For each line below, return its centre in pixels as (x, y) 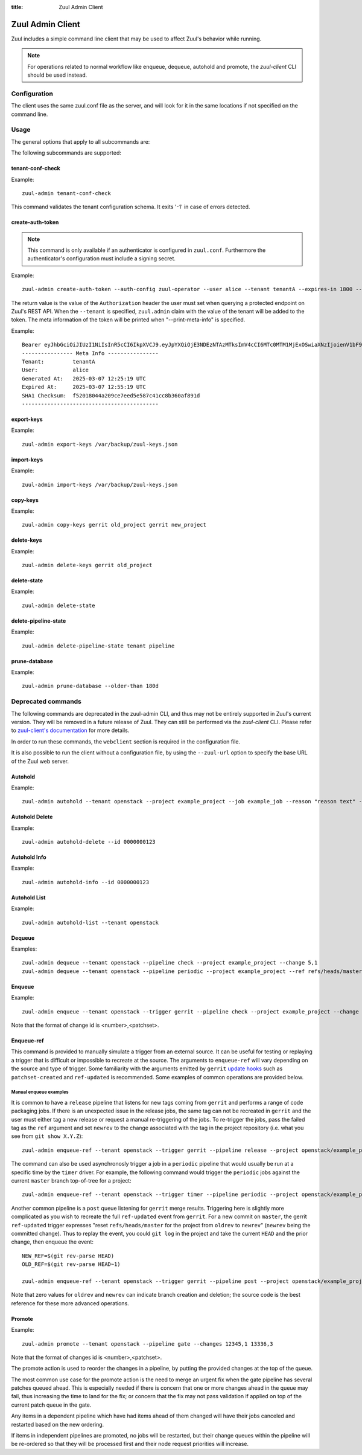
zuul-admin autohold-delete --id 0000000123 (89, 842)
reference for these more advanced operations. (70, 1303)
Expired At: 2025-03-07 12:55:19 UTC (84, 387)
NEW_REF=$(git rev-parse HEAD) (68, 1256)
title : (17, 7)
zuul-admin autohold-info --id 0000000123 (86, 882)
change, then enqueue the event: (52, 1242)
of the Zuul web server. (40, 761)
